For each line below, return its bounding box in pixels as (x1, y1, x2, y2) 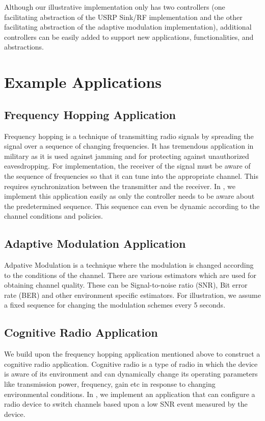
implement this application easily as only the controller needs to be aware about (4, 191, 255, 201)
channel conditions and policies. (4, 211, 103, 221)
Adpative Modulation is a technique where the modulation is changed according (4, 260, 254, 270)
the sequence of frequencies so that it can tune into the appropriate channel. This (4, 170, 258, 181)
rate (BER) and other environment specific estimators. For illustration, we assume (4, 289, 261, 300)
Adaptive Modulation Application (4, 236, 186, 251)
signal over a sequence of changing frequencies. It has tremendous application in (4, 141, 254, 151)
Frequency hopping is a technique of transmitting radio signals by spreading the (4, 130, 254, 141)
